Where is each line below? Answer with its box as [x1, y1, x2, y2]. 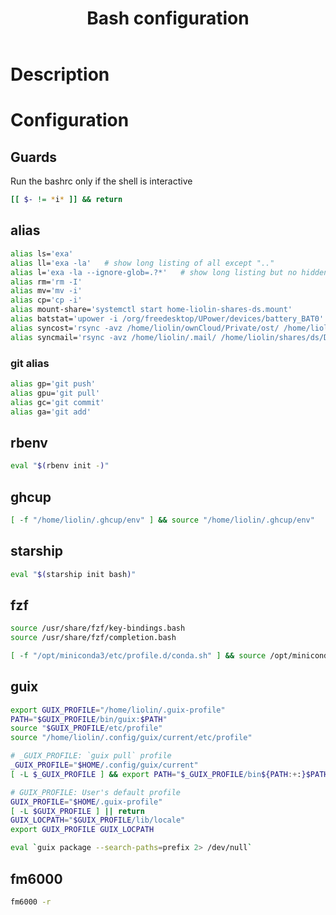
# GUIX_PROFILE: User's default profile [10, 787, 182, 797]
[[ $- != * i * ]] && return [10, 195, 123, 205]
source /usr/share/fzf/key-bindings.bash [10, 623, 186, 634]
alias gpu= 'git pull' [10, 388, 101, 398]
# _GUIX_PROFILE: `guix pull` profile [10, 751, 172, 761]
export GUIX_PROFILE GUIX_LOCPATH [10, 825, 155, 835]
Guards [10, 148, 58, 166]
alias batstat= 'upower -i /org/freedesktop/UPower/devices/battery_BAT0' [10, 314, 325, 324]
